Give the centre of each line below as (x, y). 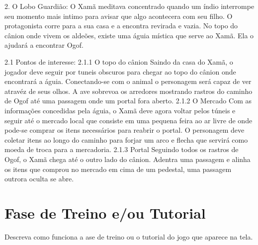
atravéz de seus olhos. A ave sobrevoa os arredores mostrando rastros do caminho (129, 91)
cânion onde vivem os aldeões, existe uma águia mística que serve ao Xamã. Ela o (129, 35)
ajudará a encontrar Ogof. (44, 45)
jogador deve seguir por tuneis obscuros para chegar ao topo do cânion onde (120, 71)
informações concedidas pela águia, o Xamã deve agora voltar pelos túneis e (120, 110)
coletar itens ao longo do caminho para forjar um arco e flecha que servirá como (126, 139)
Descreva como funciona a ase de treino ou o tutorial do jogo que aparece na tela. (129, 236)
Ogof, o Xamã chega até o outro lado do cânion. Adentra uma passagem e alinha (128, 159)
